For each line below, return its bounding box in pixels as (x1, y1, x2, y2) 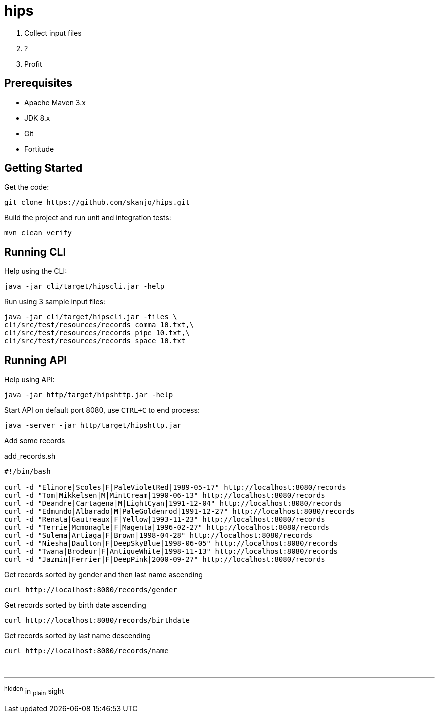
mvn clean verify (4, 229, 72, 237)
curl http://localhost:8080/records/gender (4, 586, 177, 594)
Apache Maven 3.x (24, 98, 86, 107)
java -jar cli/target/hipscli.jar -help (4, 282, 165, 291)
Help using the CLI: (4, 267, 67, 276)
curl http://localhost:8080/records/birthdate (4, 616, 190, 625)
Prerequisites (4, 77, 72, 90)
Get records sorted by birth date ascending (4, 601, 146, 610)
